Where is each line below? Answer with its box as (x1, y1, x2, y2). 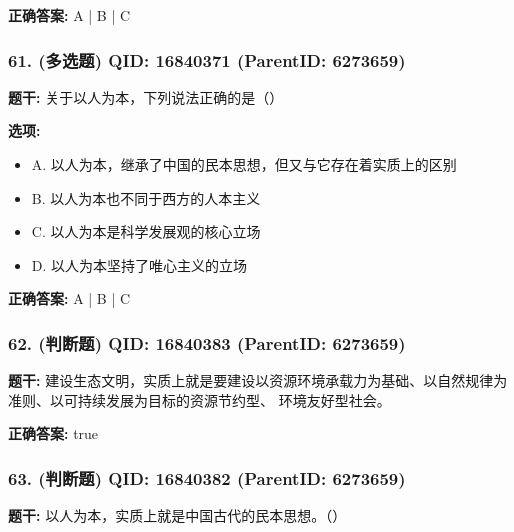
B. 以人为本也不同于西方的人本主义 (31, 187, 261, 208)
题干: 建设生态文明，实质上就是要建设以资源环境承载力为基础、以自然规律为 (8, 370, 508, 391)
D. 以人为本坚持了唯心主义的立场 (31, 254, 248, 275)
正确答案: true (8, 423, 99, 444)
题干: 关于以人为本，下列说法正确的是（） (8, 86, 284, 107)
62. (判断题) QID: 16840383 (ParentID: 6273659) (8, 330, 406, 355)
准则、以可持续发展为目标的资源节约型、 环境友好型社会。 (8, 389, 391, 410)
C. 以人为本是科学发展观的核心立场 (31, 221, 261, 242)
